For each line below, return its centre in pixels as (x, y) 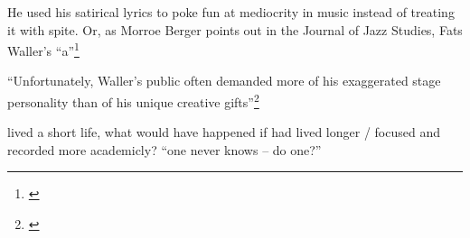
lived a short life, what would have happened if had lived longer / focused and (224, 132)
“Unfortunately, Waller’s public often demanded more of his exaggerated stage (224, 81)
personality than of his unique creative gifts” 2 (133, 101)
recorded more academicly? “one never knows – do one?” (164, 149)
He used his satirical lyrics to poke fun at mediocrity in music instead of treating (231, 12)
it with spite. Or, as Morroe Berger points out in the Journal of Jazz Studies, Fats (235, 29)
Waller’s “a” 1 (43, 49)
